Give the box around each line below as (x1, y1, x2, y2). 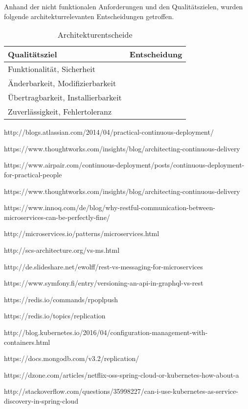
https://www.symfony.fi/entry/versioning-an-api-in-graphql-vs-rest (4, 278, 203, 288)
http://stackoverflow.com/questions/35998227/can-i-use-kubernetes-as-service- (4, 386, 238, 396)
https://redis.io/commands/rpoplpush (4, 294, 118, 304)
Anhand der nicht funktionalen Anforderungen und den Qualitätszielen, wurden (4, 1, 243, 11)
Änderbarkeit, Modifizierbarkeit (8, 77, 116, 89)
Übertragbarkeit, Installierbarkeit (8, 92, 122, 103)
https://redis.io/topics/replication (4, 311, 106, 321)
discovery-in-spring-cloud (4, 395, 78, 406)
